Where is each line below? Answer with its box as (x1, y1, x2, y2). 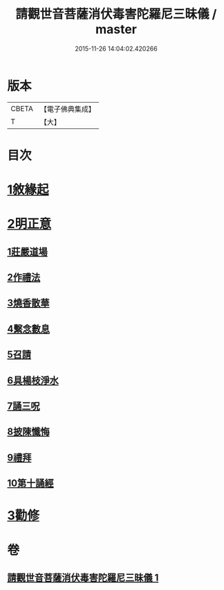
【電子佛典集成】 (39, 104, 95, 114)
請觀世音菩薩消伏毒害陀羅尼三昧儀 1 (7, 571, 159, 583)
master (95, 21, 137, 37)
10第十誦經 (7, 478, 54, 489)
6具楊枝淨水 (7, 374, 59, 386)
